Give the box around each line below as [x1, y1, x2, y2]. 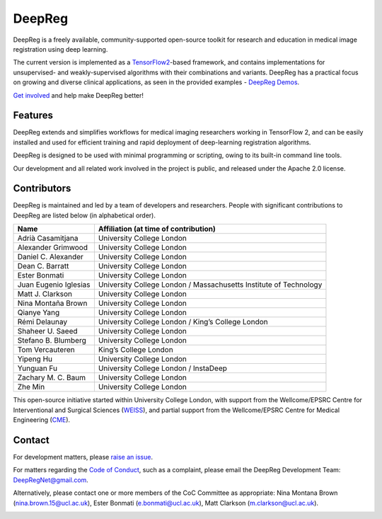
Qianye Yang [17, 308, 60, 318]
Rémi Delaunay [17, 317, 67, 327]
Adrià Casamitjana [17, 234, 79, 244]
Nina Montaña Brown [17, 298, 88, 308]
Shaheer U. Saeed [17, 326, 78, 336]
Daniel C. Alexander [17, 252, 84, 262]
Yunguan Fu [17, 363, 58, 373]
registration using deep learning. [13, 45, 108, 53]
